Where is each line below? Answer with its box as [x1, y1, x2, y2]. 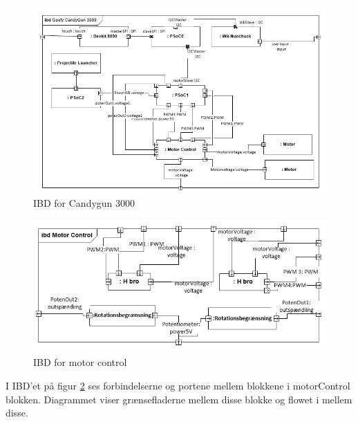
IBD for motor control [33, 355, 127, 369]
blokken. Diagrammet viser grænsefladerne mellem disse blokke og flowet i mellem [6, 392, 352, 406]
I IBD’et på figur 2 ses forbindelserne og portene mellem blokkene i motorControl [6, 378, 350, 392]
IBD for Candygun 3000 [33, 196, 135, 210]
